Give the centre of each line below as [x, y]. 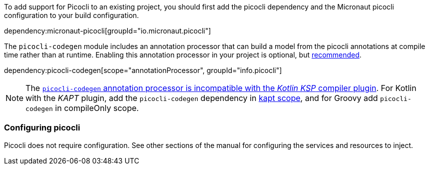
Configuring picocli [42, 128]
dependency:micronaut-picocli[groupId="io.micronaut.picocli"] [108, 31]
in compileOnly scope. [97, 108]
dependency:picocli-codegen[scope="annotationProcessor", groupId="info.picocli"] [143, 70]
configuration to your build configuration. [72, 15]
